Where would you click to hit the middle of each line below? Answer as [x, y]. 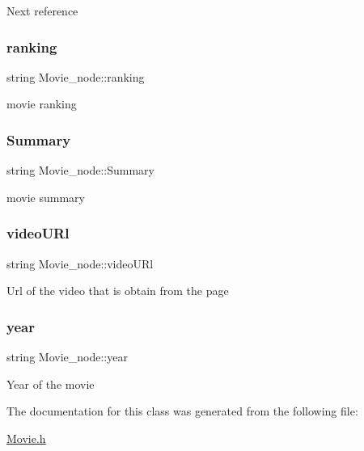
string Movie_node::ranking [76, 76]
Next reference [42, 11]
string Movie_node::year [67, 357]
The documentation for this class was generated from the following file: [182, 411]
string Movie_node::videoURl [80, 263]
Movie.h [26, 438]
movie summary [46, 197]
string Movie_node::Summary [80, 170]
